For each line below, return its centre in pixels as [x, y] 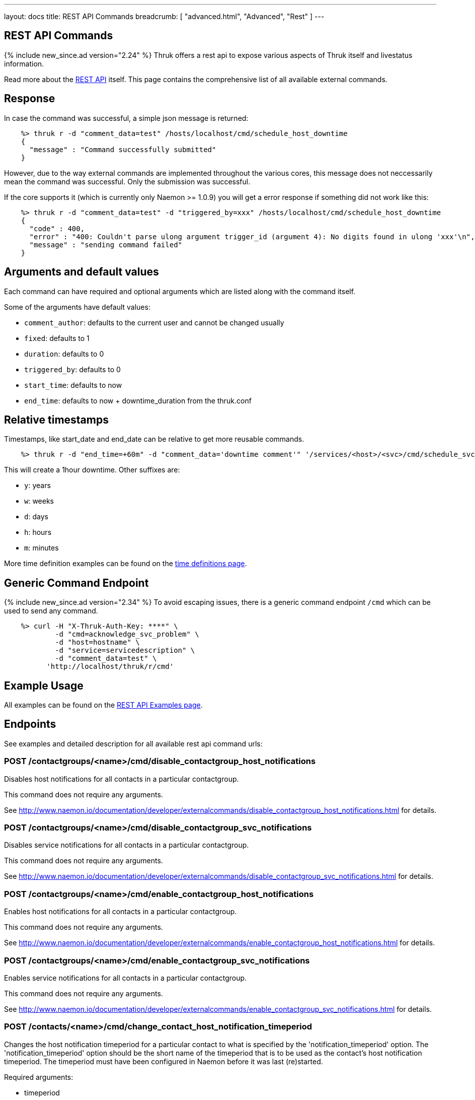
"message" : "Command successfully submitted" [123, 149]
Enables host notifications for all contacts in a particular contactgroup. [121, 912]
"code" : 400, [57, 228]
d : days [36, 517]
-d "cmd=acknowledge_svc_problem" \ [127, 634]
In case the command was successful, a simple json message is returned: [126, 118]
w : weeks [39, 501]
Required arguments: [39, 1077]
